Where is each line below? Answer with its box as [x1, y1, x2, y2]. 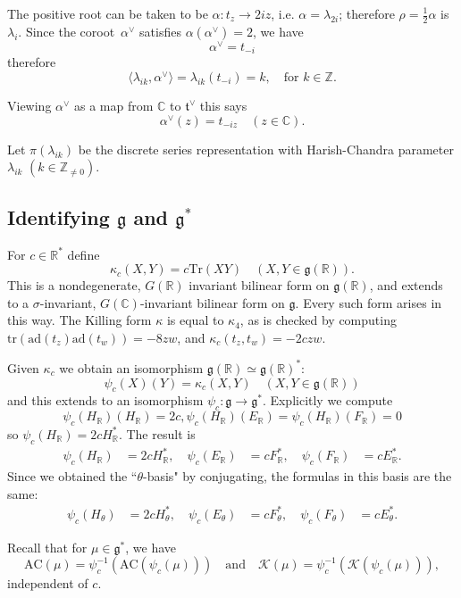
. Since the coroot [18, 21, 115, 40]
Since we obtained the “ [7, 467, 138, 486]
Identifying [7, 203, 110, 230]
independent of [7, 574, 88, 593]
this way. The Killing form [7, 311, 152, 329]
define [67, 245, 100, 263]
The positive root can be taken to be [7, 4, 208, 22]
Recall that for [7, 537, 88, 556]
